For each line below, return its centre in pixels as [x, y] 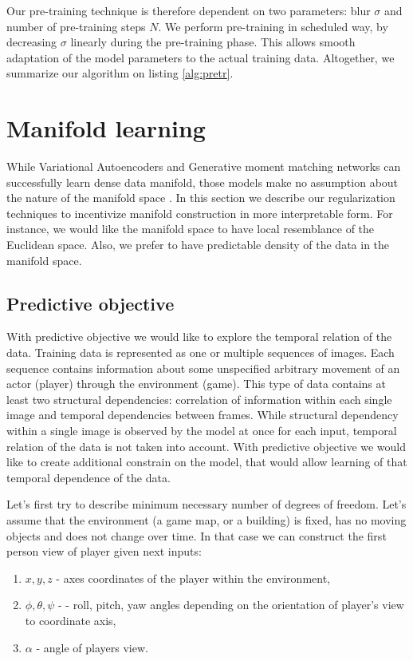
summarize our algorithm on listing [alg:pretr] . [120, 73]
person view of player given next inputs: [104, 551]
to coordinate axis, [71, 620]
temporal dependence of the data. [88, 477]
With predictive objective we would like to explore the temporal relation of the [199, 336]
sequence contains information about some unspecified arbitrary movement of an [203, 368]
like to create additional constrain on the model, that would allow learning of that [207, 462]
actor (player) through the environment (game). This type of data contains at [196, 384]
